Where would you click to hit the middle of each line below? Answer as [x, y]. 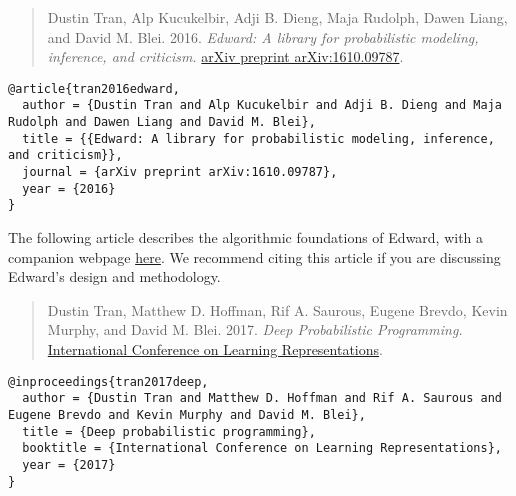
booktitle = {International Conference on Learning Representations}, [262, 448]
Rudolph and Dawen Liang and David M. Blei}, [162, 122]
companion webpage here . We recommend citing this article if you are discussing [254, 256]
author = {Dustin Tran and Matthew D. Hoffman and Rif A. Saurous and [262, 398]
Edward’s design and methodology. [114, 276]
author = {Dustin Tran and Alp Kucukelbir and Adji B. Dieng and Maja [262, 105]
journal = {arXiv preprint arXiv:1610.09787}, [180, 172]
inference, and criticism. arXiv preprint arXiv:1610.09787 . [225, 56]
